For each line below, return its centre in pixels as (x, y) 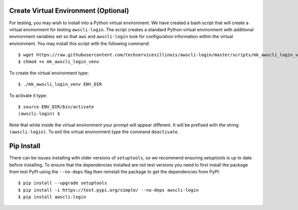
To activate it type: (28, 95)
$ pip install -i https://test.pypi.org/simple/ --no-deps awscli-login (108, 190)
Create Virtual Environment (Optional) (69, 11)
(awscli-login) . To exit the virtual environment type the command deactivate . (94, 132)
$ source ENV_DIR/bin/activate (56, 107)
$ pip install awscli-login (52, 197)
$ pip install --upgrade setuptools (63, 183)
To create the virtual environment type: (49, 73)
